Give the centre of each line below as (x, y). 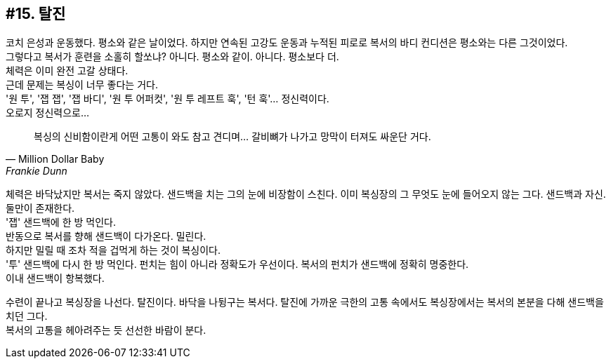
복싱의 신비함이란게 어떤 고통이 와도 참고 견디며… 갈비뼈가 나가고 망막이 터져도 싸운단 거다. (232, 137)
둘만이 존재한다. (40, 208)
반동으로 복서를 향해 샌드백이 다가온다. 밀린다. (106, 236)
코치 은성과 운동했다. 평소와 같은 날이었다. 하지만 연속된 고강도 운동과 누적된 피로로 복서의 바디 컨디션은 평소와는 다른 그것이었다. (287, 43)
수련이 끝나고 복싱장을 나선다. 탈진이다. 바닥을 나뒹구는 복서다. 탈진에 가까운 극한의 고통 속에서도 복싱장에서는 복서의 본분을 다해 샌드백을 (305, 302)
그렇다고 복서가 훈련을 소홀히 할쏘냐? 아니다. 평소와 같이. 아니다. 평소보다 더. (172, 57)
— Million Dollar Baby (55, 159)
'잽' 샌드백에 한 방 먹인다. (61, 222)
